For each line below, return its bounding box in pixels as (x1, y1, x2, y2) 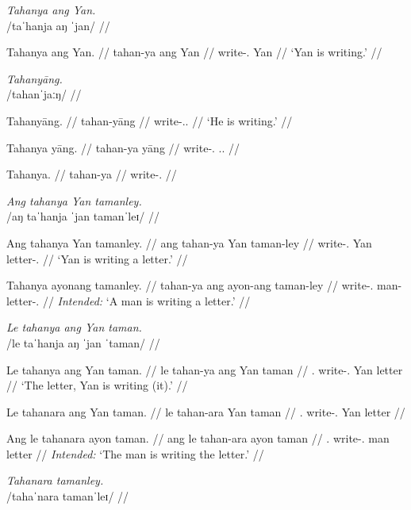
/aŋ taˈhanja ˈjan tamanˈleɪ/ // (6, 208, 159, 224)
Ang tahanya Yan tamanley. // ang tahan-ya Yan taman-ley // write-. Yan (6, 234, 372, 251)
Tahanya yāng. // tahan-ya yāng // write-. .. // (6, 139, 240, 155)
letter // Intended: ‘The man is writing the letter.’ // (6, 445, 264, 462)
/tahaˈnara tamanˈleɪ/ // (6, 488, 129, 504)
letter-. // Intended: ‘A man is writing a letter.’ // (6, 292, 251, 309)
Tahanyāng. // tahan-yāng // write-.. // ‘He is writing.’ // (6, 112, 293, 128)
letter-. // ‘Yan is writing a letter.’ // (6, 250, 188, 267)
